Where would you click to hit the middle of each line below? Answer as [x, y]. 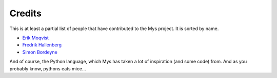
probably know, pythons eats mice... [48, 68]
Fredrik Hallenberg [42, 45]
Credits [26, 13]
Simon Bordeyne [40, 52]
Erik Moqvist [35, 38]
